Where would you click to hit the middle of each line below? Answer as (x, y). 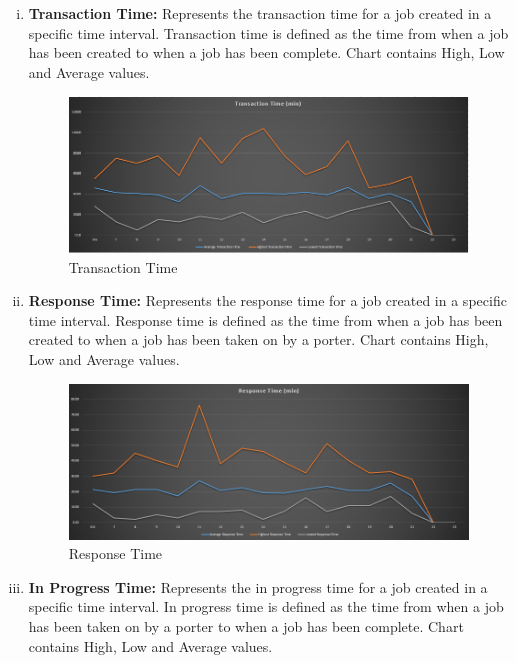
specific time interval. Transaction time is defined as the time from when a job (268, 32)
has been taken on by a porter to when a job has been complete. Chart (246, 626)
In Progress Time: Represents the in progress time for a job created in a (258, 586)
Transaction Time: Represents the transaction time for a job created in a (260, 13)
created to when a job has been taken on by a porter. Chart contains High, (258, 339)
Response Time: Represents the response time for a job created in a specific (267, 300)
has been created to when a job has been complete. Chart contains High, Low (266, 52)
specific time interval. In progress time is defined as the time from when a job (266, 606)
